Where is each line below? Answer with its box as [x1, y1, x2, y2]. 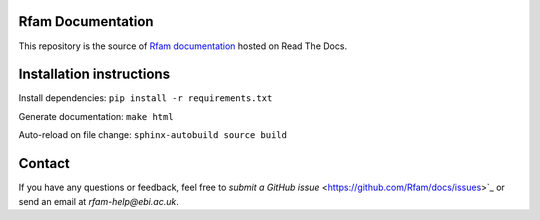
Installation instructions [18, 66, 170, 83]
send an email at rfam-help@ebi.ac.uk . [18, 195, 179, 207]
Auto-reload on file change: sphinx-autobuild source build [18, 129, 287, 141]
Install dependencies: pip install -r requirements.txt [18, 92, 273, 104]
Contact [18, 155, 70, 172]
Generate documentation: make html [18, 110, 174, 122]
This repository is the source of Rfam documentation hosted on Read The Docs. [18, 40, 348, 52]
